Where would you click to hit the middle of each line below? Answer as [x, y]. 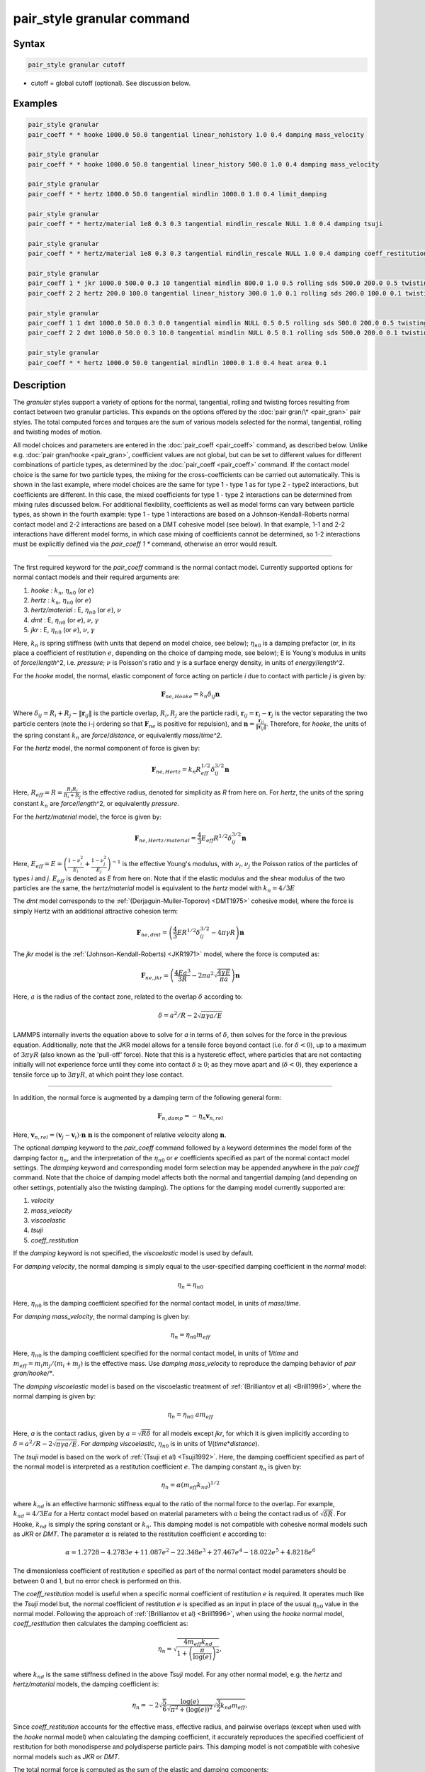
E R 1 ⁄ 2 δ [189, 932]
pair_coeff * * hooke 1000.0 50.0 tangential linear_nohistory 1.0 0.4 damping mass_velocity [196, 134]
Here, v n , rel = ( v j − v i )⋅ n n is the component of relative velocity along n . [120, 1135]
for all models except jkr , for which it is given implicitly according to [251, 1433]
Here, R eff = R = [38, 793]
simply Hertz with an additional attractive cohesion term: [96, 911]
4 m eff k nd [198, 1643]
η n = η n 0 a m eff [191, 1415]
